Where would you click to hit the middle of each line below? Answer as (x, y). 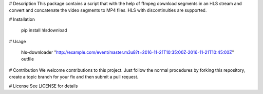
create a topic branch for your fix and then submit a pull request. (74, 77)
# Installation (22, 19)
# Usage (18, 41)
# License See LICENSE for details (43, 86)
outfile (28, 59)
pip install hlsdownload (44, 30)
